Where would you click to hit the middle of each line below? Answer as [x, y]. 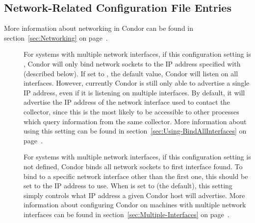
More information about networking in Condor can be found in [99, 28]
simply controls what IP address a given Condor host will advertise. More [134, 195]
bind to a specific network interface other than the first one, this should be [136, 176]
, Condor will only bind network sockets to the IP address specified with [132, 63]
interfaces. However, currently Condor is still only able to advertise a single [137, 83]
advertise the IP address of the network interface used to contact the [127, 102]
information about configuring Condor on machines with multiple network [135, 205]
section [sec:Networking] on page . [56, 37]
